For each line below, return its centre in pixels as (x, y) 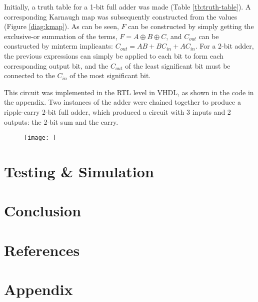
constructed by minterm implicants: (59, 46)
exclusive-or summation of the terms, (61, 36)
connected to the (29, 75)
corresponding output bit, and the (56, 65)
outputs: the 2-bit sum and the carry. (61, 121)
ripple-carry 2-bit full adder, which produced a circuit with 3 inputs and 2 (117, 111)
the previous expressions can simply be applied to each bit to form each (114, 55)
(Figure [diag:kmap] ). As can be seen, (61, 26)
